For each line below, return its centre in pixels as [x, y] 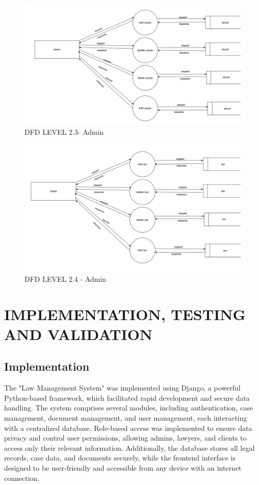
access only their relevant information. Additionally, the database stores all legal [129, 447]
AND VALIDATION [79, 334]
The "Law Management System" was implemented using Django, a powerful [122, 388]
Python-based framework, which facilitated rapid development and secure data [127, 397]
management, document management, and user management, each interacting [126, 418]
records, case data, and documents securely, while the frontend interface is [120, 458]
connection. [22, 478]
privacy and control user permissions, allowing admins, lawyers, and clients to [125, 438]
